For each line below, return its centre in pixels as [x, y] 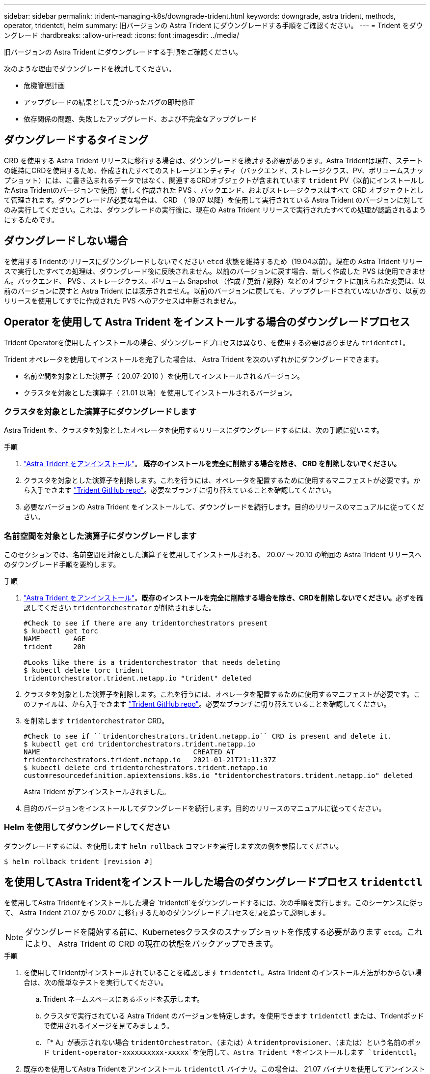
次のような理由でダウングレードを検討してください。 [90, 69]
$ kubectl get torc [61, 631]
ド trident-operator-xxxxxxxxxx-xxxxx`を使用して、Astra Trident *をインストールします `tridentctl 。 [232, 1052]
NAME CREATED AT [129, 752]
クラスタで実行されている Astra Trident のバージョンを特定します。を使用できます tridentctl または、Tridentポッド [234, 1015]
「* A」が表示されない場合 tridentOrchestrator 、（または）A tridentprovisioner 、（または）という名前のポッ [232, 1042]
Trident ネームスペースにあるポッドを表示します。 [124, 999]
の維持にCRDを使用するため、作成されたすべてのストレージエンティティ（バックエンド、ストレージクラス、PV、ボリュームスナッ [214, 170]
